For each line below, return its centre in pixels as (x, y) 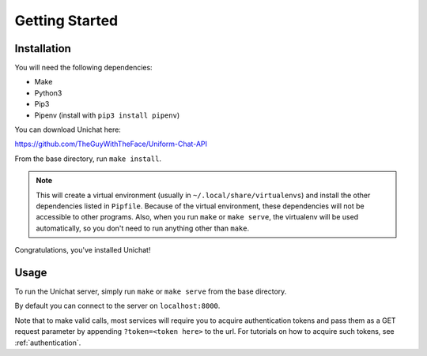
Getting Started (66, 21)
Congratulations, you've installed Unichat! (83, 250)
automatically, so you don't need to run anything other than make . (143, 228)
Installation (43, 49)
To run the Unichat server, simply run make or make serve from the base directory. (151, 291)
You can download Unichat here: (68, 129)
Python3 (48, 93)
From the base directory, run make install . (88, 159)
